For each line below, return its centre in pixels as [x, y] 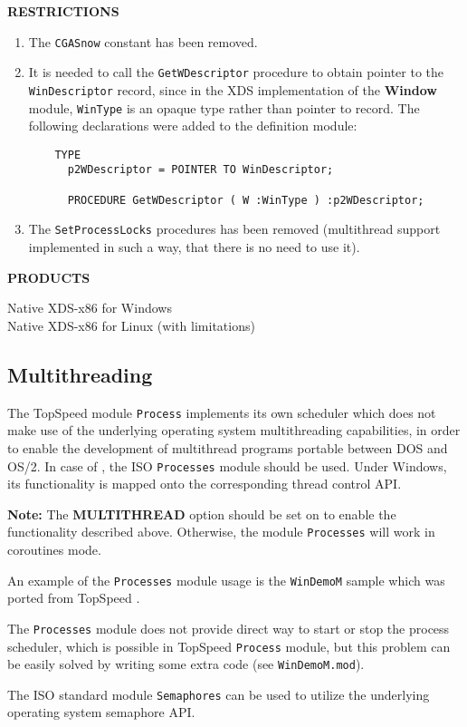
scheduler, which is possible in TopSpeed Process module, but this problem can [229, 646]
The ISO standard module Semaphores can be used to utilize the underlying [219, 694]
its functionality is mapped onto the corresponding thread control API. [205, 484]
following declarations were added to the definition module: [193, 126]
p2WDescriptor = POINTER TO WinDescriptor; [200, 170]
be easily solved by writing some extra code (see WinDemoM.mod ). [186, 664]
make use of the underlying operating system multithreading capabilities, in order [234, 430]
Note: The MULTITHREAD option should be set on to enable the [202, 514]
